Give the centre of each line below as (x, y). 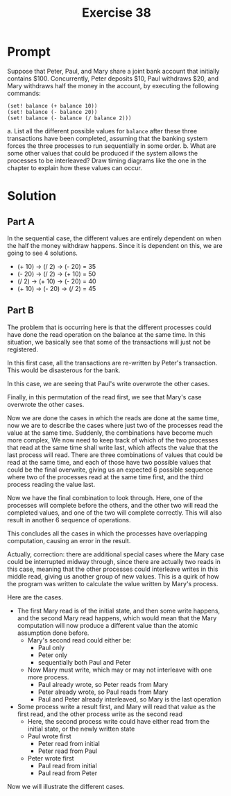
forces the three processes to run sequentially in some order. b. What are (112, 146)
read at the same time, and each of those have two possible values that (109, 462)
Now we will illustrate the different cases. (66, 786)
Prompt (29, 52)
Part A (21, 221)
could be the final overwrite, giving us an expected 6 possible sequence (110, 470)
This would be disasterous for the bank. (64, 370)
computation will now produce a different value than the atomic (108, 625)
